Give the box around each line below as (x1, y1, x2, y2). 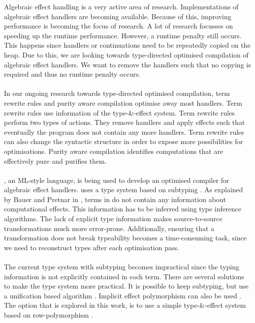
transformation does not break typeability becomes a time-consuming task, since (4, 233, 247, 243)
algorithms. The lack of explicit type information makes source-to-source (4, 213, 223, 224)
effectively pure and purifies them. (4, 155, 107, 166)
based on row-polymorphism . (4, 310, 94, 320)
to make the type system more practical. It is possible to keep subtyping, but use (4, 281, 249, 291)
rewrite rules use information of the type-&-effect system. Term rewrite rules (4, 107, 235, 117)
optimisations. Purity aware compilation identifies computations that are (4, 146, 223, 156)
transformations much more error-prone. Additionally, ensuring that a (4, 223, 215, 233)
